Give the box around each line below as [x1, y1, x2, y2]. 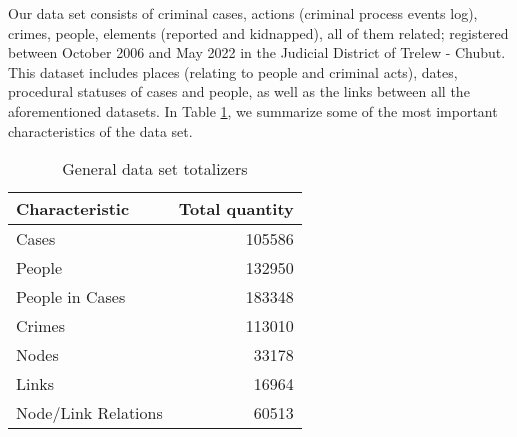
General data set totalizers [62, 157, 248, 181]
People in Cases [16, 285, 126, 309]
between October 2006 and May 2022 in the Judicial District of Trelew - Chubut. [8, 42, 506, 63]
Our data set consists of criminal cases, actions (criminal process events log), [8, 3, 478, 23]
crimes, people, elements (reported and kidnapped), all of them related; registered [8, 22, 509, 43]
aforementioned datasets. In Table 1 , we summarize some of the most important [8, 100, 498, 121]
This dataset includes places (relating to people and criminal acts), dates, [8, 61, 458, 82]
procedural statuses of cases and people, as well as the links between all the [8, 81, 470, 102]
